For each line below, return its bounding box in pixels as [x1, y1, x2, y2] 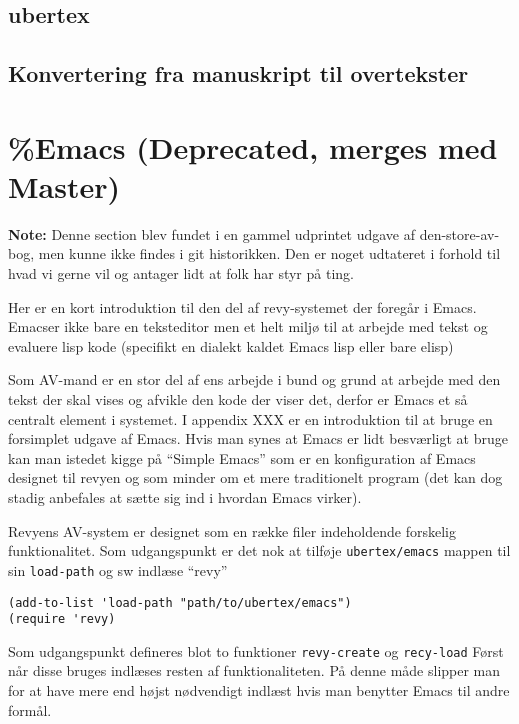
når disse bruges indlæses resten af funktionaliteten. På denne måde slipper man [8, 660, 501, 681]
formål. [8, 699, 52, 720]
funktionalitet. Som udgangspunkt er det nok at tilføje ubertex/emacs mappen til [8, 540, 511, 561]
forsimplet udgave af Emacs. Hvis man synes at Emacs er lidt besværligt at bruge [8, 428, 508, 449]
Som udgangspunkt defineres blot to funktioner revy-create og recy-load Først [8, 640, 504, 661]
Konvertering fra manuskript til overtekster [8, 58, 469, 89]
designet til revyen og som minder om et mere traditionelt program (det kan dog [8, 467, 503, 488]
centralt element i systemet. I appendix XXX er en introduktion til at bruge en [8, 408, 493, 429]
